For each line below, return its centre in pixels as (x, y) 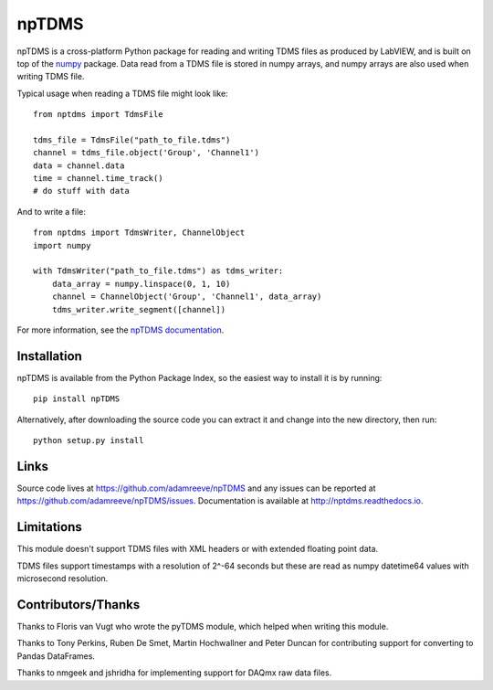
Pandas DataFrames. (56, 656)
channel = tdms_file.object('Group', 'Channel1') (147, 153)
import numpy (62, 245)
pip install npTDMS (77, 399)
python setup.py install (89, 441)
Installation (49, 356)
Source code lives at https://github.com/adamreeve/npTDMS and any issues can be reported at (196, 488)
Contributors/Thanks (79, 605)
